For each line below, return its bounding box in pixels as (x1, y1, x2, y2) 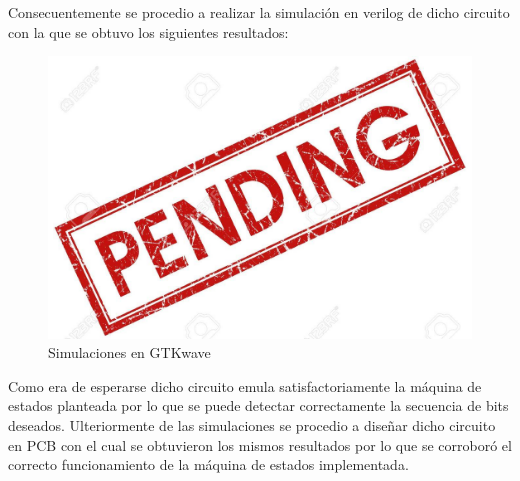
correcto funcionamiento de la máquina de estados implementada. (8, 454, 409, 475)
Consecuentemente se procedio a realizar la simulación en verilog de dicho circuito (8, 2, 510, 22)
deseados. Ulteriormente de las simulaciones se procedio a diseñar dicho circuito (8, 414, 496, 435)
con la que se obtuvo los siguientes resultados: (8, 21, 289, 42)
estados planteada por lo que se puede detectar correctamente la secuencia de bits (8, 395, 509, 416)
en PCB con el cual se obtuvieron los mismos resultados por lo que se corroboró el (8, 434, 512, 455)
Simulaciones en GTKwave (48, 342, 211, 363)
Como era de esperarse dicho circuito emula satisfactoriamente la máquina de (8, 375, 482, 396)
